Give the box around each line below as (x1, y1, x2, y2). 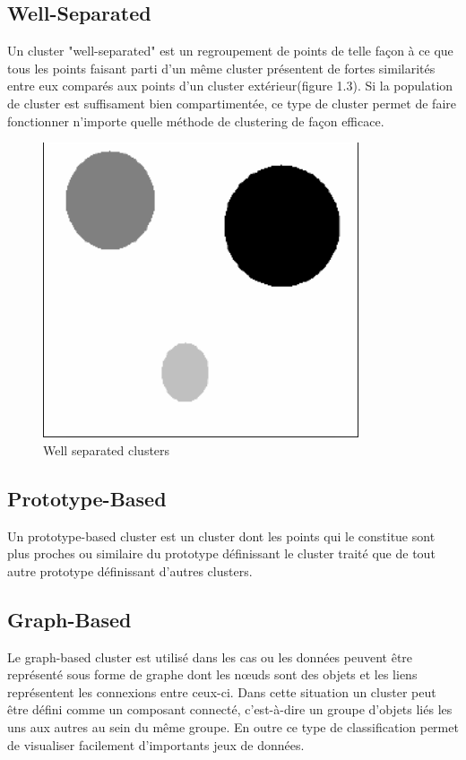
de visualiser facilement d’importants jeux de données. (7, 735, 305, 754)
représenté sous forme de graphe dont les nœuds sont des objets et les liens (7, 665, 418, 684)
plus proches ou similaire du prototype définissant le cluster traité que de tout (7, 544, 436, 563)
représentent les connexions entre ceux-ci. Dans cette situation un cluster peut (7, 682, 436, 701)
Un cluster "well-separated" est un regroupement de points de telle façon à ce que (7, 41, 453, 60)
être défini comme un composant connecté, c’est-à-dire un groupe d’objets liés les (7, 700, 453, 719)
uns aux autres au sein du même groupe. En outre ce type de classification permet (7, 717, 459, 736)
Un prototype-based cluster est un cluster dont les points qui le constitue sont (7, 526, 436, 545)
